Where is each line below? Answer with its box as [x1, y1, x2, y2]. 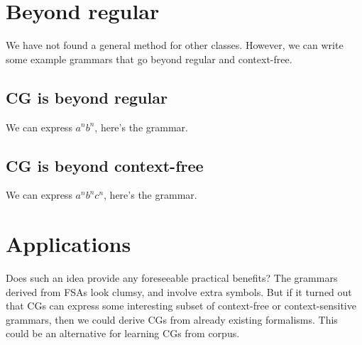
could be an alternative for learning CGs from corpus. [6, 326, 240, 341]
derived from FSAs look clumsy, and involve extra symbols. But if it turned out [6, 284, 352, 299]
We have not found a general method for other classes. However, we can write [6, 38, 344, 53]
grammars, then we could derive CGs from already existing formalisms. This [6, 312, 338, 327]
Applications [6, 229, 131, 258]
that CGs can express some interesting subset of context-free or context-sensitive [6, 298, 356, 313]
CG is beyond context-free [6, 154, 204, 176]
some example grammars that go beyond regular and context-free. [6, 51, 292, 66]
